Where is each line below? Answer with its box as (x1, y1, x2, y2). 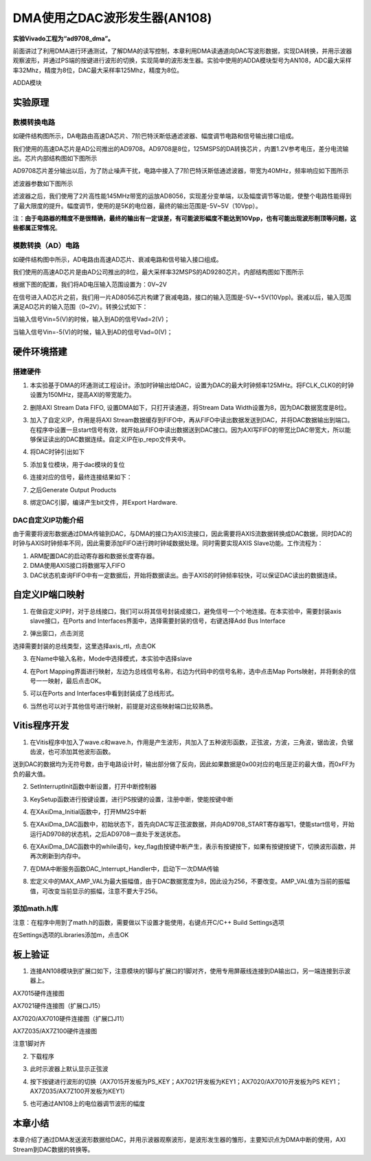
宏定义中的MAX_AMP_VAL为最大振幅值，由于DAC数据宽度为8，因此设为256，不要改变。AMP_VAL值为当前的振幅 (30, 877, 350, 886)
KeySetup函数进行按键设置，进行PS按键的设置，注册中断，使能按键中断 (30, 795, 234, 803)
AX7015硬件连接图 (12, 989, 65, 997)
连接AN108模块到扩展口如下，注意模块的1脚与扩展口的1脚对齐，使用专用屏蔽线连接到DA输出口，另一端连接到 (30, 967, 339, 975)
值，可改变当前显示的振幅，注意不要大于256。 (30, 886, 161, 895)
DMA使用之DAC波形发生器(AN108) (12, 10, 212, 25)
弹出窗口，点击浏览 (30, 629, 85, 638)
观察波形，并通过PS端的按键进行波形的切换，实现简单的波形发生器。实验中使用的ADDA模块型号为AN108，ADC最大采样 (12, 56, 352, 65)
